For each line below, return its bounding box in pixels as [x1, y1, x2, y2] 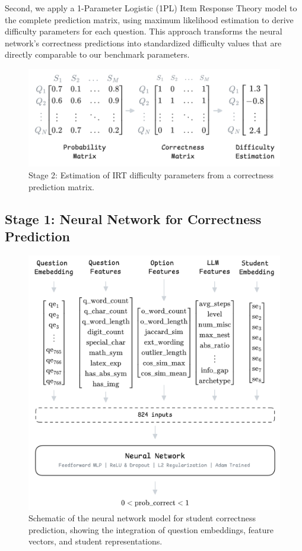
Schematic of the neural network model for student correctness [28, 512, 256, 524]
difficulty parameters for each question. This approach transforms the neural [5, 25, 282, 37]
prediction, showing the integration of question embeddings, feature [28, 523, 274, 536]
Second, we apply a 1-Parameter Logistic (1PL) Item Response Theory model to [5, 2, 297, 14]
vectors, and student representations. [28, 535, 163, 547]
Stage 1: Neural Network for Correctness [5, 209, 262, 228]
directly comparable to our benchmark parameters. [5, 48, 190, 61]
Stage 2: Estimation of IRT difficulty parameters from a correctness [28, 169, 274, 181]
